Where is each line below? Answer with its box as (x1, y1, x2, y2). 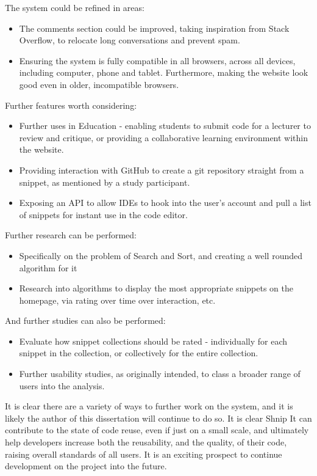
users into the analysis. (19, 379, 105, 392)
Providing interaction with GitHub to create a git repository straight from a (19, 163, 304, 176)
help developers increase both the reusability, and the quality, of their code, (5, 436, 287, 449)
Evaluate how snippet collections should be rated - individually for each (19, 334, 288, 347)
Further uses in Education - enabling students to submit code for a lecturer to (19, 119, 311, 132)
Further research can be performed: (5, 229, 137, 241)
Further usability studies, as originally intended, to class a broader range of (19, 367, 301, 380)
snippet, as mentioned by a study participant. (19, 175, 190, 188)
